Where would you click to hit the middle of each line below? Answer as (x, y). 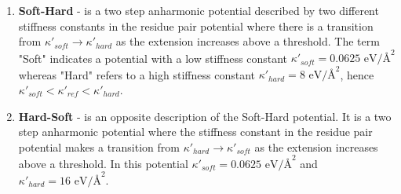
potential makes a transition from (99, 146)
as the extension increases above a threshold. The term (248, 41)
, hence (357, 74)
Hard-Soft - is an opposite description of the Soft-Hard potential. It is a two (205, 116)
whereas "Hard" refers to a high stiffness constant (137, 74)
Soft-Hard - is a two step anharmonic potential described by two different (199, 10)
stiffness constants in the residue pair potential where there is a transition (196, 26)
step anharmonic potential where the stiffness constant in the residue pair (195, 132)
